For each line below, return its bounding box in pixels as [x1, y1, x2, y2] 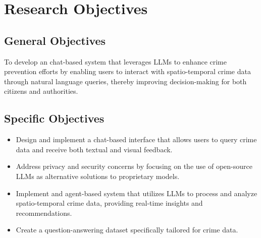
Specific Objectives [4, 110, 105, 126]
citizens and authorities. [4, 86, 78, 96]
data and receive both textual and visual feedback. [16, 144, 173, 154]
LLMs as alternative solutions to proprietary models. [16, 170, 180, 181]
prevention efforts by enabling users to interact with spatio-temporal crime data [4, 66, 251, 77]
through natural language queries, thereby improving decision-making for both [4, 76, 247, 86]
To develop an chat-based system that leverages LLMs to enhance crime [4, 56, 227, 67]
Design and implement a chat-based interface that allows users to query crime [16, 134, 257, 145]
